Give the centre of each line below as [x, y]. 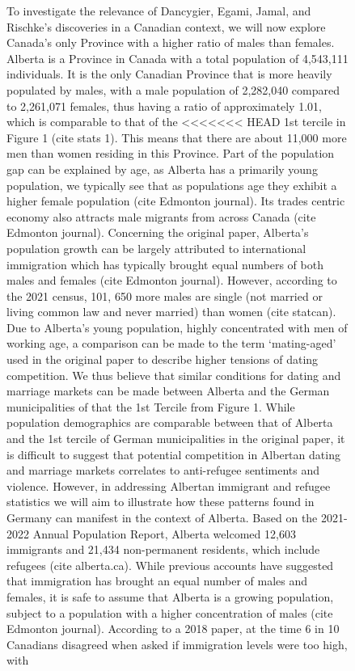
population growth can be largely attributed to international [156, 248]
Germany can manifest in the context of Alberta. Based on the [162, 517]
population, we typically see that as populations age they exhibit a [172, 185]
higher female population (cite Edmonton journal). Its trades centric [176, 201]
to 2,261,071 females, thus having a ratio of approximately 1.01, [164, 106]
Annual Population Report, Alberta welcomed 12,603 [164, 533]
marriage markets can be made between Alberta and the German [168, 391]
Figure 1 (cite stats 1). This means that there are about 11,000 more [177, 137]
